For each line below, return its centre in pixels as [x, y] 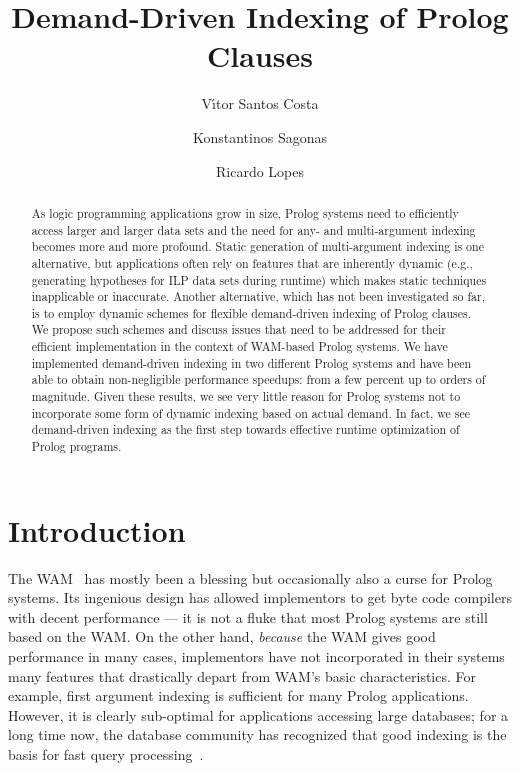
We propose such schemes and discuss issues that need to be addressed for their [238, 329]
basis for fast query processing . [106, 754]
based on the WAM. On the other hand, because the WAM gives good [222, 636]
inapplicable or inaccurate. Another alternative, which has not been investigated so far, [258, 296]
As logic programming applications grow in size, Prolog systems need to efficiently [245, 212]
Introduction [97, 529]
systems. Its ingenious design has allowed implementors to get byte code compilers [260, 597]
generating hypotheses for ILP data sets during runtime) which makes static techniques [259, 279]
